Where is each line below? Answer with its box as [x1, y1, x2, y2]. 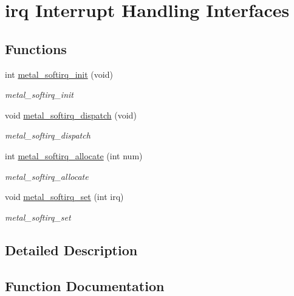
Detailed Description [5, 240, 138, 259]
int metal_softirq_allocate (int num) [5, 149, 143, 162]
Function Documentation [5, 276, 165, 295]
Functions [5, 39, 67, 58]
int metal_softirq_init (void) [5, 67, 113, 80]
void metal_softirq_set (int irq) [5, 190, 124, 203]
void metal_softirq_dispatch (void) [5, 108, 137, 121]
